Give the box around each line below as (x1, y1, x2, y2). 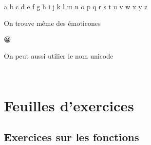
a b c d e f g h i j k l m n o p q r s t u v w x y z (4, 1, 148, 11)
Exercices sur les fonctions (4, 129, 139, 144)
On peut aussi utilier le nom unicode (4, 50, 113, 61)
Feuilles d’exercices (4, 96, 134, 116)
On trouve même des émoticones (4, 18, 101, 28)
